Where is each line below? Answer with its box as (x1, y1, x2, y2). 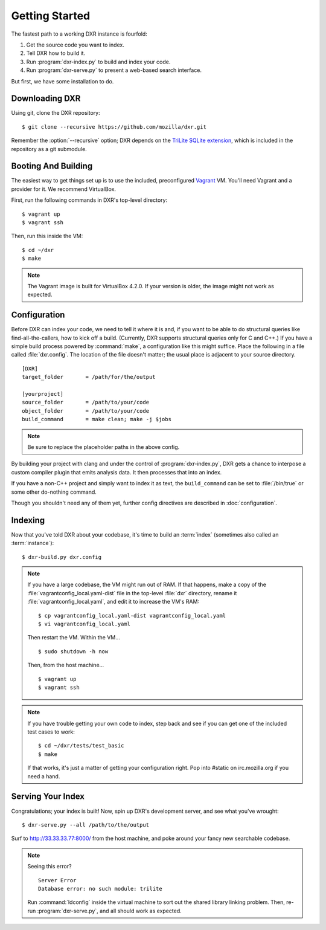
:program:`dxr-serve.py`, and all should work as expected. (37, 907, 182, 914)
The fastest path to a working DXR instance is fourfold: (11, 30, 147, 37)
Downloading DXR (11, 94, 81, 104)
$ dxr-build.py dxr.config (22, 554, 102, 560)
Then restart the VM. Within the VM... (27, 634, 121, 641)
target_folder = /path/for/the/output (22, 373, 156, 381)
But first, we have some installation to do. (11, 77, 114, 85)
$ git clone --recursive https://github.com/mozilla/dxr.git (22, 123, 206, 130)
